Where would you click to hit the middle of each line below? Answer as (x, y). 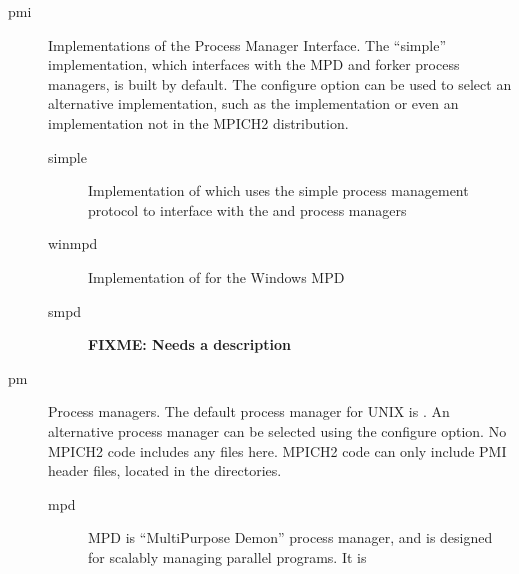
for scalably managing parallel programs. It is (227, 556)
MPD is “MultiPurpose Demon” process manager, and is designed (290, 537)
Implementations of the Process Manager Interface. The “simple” (247, 44)
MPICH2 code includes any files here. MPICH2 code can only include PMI (277, 450)
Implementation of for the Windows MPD (216, 276)
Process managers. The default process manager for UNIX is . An (249, 411)
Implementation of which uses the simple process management (278, 190)
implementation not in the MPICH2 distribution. (198, 122)
